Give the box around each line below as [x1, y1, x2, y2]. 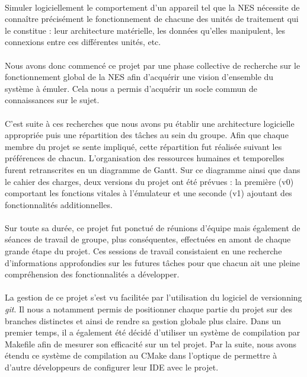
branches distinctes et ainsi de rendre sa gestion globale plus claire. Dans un [5, 314, 282, 327]
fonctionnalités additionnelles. [5, 198, 113, 210]
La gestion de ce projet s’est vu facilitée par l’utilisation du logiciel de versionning [5, 291, 302, 303]
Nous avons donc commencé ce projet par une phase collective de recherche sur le [5, 59, 300, 71]
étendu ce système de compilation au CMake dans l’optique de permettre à [5, 349, 277, 362]
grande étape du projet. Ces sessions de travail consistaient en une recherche [5, 245, 282, 257]
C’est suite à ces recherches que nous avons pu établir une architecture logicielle [5, 117, 295, 129]
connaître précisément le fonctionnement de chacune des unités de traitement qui [5, 12, 299, 25]
